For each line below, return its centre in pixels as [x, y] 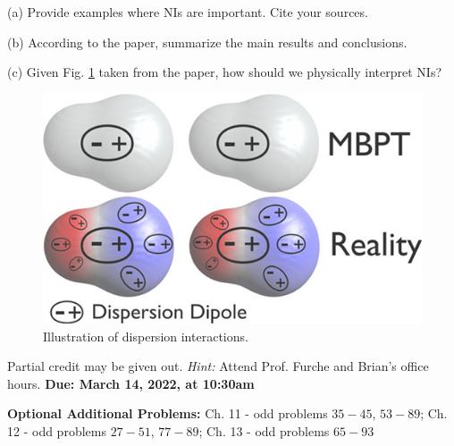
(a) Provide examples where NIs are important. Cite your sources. [188, 12]
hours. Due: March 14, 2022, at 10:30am [131, 383]
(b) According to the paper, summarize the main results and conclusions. [207, 42]
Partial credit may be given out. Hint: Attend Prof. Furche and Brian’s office [218, 366]
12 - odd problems [57, 430]
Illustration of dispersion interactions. [146, 336]
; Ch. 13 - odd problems [264, 430]
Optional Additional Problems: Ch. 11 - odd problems [168, 413]
